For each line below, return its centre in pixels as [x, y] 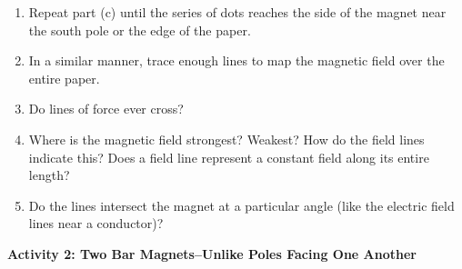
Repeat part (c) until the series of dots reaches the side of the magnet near [237, 12]
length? [49, 175]
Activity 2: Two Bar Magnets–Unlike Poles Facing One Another [212, 253]
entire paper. [64, 78]
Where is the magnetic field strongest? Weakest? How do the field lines [226, 139]
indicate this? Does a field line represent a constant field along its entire [229, 157]
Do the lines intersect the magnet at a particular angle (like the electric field [241, 205]
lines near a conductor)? [96, 223]
